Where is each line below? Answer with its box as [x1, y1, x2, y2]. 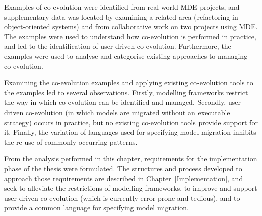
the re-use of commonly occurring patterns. [4, 136, 138, 147]
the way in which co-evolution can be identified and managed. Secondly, [4, 97, 226, 107]
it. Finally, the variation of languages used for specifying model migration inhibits [4, 127, 256, 137]
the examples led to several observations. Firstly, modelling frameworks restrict [4, 87, 248, 97]
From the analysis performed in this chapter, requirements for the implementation [4, 153, 257, 164]
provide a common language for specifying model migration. [4, 202, 189, 213]
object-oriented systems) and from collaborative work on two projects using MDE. [4, 21, 258, 32]
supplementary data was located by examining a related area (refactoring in [4, 11, 238, 22]
